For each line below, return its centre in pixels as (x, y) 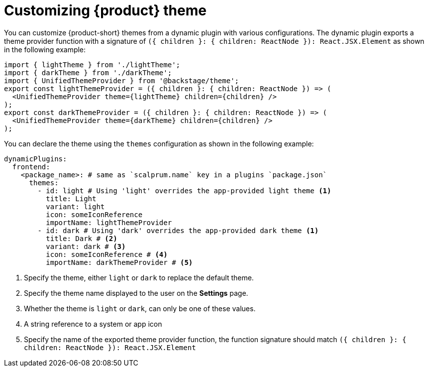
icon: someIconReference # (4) (107, 254)
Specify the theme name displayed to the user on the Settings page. (136, 293)
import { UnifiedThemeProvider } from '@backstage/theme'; (122, 80)
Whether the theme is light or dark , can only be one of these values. (140, 308)
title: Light (71, 198)
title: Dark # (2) (82, 238)
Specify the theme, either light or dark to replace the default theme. (139, 277)
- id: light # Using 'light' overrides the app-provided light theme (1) (184, 190)
